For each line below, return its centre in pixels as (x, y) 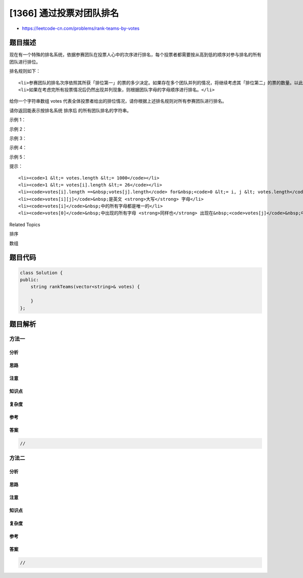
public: (29, 280)
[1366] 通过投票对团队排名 (64, 13)
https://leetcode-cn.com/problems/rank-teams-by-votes (81, 28)
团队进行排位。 (25, 62)
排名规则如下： (25, 71)
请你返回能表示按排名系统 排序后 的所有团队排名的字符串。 (70, 110)
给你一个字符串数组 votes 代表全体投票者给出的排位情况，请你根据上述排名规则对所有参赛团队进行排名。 (118, 101)
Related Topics (25, 225)
